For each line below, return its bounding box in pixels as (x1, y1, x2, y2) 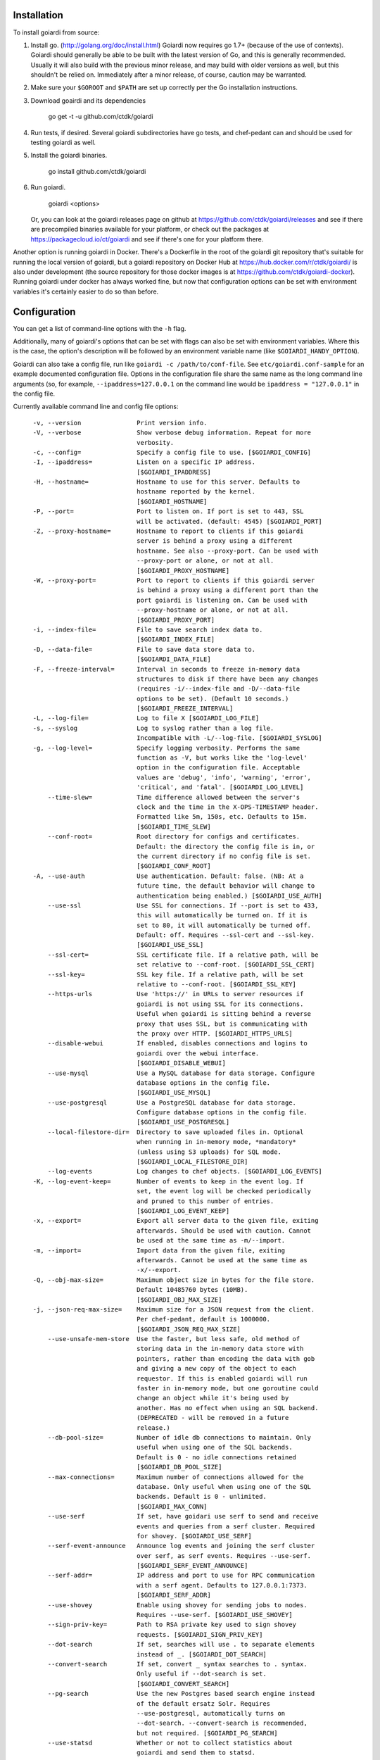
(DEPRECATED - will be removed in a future (136, 1414, 289, 1422)
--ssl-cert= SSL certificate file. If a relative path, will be (47, 950, 319, 959)
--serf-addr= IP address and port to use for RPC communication (47, 1571, 315, 1580)
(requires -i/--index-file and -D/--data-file (136, 685, 300, 693)
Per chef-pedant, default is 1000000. (136, 1315, 271, 1324)
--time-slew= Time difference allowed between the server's (47, 793, 300, 801)
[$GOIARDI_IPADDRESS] (136, 468, 211, 476)
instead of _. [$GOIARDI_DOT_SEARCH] (136, 1650, 267, 1658)
